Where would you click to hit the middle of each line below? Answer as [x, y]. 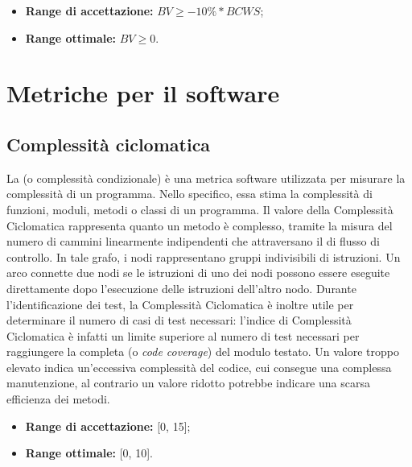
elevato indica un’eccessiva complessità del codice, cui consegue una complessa [199, 367]
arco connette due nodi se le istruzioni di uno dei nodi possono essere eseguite [198, 273]
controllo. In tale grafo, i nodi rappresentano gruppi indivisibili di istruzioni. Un [204, 256]
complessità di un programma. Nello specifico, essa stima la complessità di [190, 194]
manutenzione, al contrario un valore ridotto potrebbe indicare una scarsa [188, 383]
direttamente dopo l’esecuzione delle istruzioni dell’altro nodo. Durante [181, 288]
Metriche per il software [143, 93]
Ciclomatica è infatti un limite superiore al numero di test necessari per [183, 335]
